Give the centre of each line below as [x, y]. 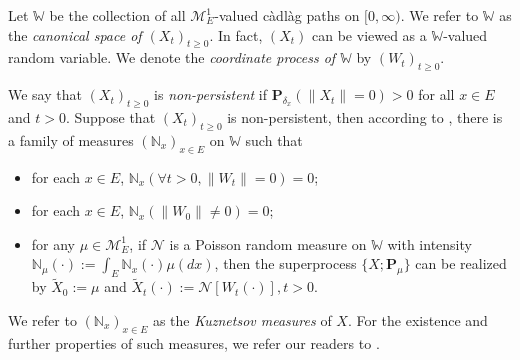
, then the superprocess [285, 263]
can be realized [461, 263]
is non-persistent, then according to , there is [365, 116]
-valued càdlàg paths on [287, 15]
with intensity [429, 243]
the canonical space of [75, 34]
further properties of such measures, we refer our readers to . [194, 342]
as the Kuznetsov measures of [242, 319]
